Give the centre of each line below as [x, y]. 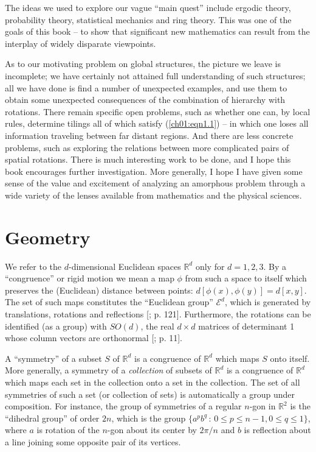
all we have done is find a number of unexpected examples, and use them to [146, 87]
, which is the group [149, 418]
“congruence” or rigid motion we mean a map [90, 278]
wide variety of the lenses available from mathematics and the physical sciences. [153, 195]
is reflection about [277, 430]
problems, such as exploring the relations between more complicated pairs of [147, 147]
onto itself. [290, 358]
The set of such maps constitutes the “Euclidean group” [109, 302]
